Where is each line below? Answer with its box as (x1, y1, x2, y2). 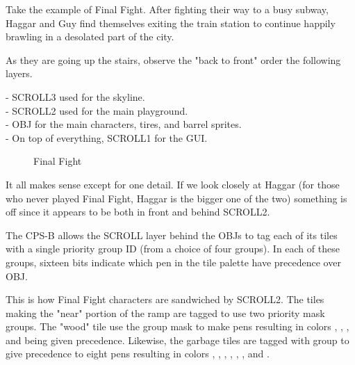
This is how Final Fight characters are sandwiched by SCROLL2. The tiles (6, 292, 324, 307)
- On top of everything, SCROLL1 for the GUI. (6, 130, 208, 145)
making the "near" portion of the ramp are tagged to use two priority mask (6, 305, 325, 320)
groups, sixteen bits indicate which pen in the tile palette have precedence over (6, 254, 341, 269)
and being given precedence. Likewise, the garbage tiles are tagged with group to (6, 332, 349, 347)
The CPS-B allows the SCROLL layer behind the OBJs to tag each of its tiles (6, 227, 338, 242)
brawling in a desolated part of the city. (6, 29, 174, 44)
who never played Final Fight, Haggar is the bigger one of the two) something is (6, 190, 347, 205)
